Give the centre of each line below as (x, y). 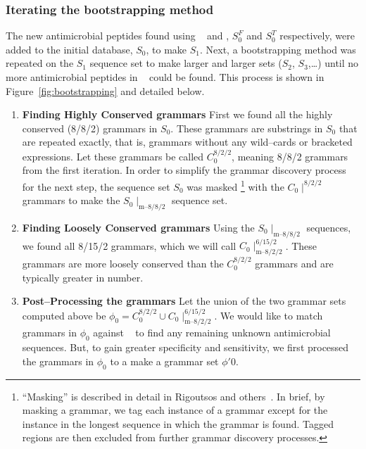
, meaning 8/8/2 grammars (290, 156)
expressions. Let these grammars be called (113, 156)
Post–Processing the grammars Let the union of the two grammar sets (184, 301)
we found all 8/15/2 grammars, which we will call (129, 245)
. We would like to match (269, 315)
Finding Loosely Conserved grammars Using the (138, 228)
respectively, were (317, 36)
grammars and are (294, 263)
